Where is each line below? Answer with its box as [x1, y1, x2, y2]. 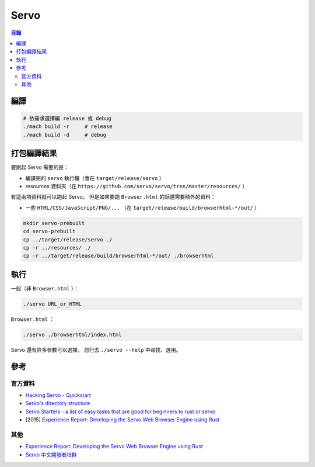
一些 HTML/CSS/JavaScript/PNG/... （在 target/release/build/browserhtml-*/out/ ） [25, 204, 260, 211]
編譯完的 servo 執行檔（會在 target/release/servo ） [25, 174, 164, 181]
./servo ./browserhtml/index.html [23, 331, 122, 338]
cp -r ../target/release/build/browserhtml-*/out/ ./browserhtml [23, 252, 214, 260]
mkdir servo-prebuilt [23, 220, 85, 226]
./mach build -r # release [23, 123, 113, 130]
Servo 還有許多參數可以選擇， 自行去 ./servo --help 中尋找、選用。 [10, 346, 181, 353]
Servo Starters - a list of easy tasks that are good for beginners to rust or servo [25, 408, 216, 415]
